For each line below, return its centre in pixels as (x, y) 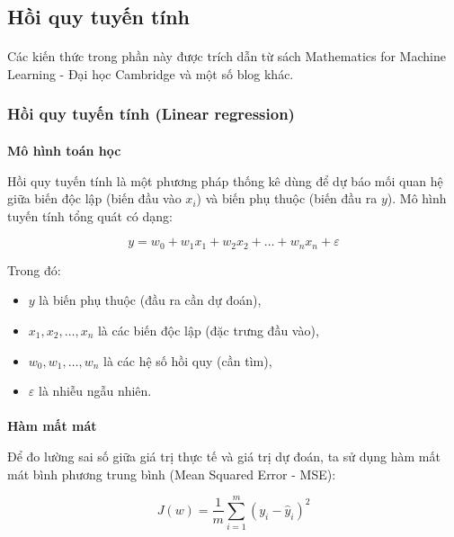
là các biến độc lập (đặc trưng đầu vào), (208, 331)
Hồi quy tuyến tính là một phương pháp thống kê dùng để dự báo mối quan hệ (225, 180)
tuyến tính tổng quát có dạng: (90, 215)
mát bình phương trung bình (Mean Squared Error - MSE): (172, 474)
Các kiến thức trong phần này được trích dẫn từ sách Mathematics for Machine (227, 56)
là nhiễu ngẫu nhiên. (95, 391)
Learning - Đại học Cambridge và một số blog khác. (151, 73)
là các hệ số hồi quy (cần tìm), (188, 360)
